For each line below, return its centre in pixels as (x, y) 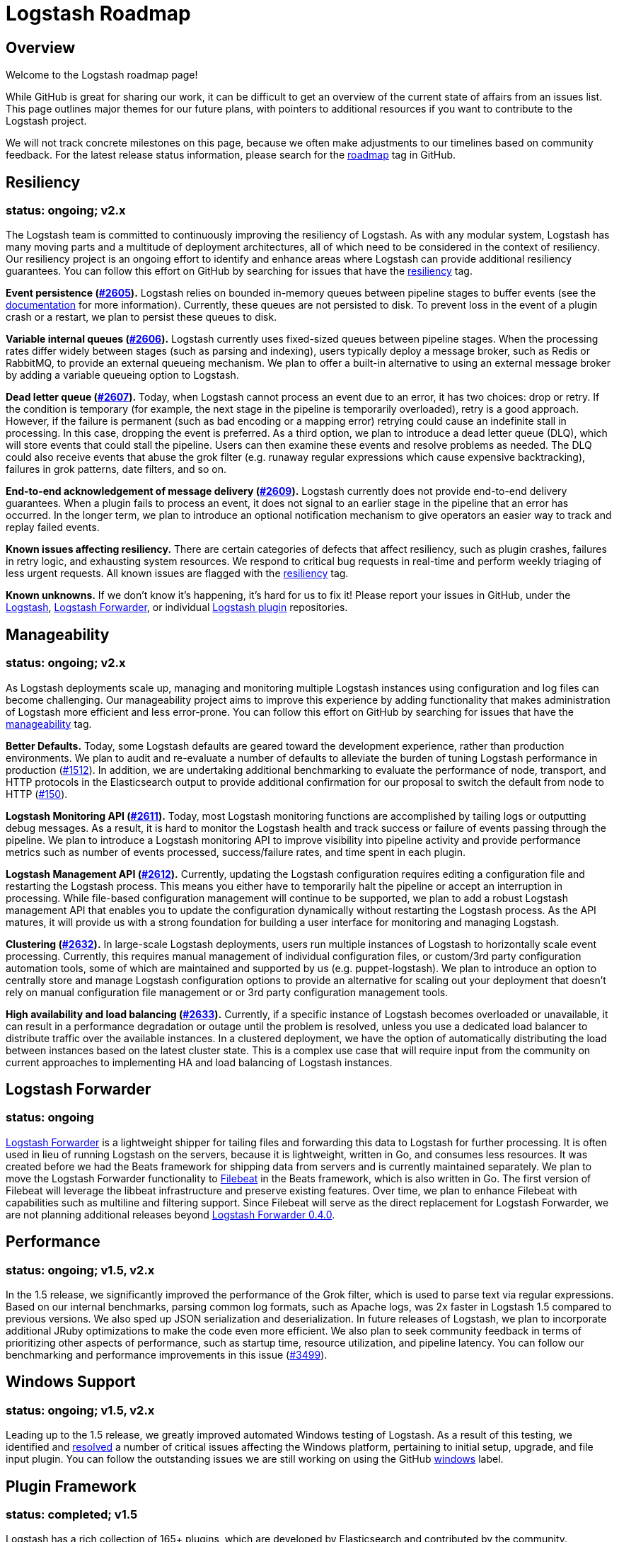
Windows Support (71, 1382)
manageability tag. (49, 724)
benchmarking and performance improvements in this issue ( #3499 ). (167, 1355)
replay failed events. (53, 527)
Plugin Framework (71, 1486)
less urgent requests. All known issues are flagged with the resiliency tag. (177, 573)
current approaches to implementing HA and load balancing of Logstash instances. (199, 1062)
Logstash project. (46, 121)
